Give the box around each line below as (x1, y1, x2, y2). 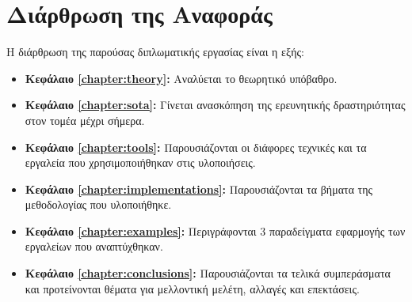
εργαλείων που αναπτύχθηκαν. (25, 238, 163, 255)
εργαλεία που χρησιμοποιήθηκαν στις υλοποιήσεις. (25, 154, 256, 171)
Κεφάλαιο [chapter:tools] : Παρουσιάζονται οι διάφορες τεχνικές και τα (25, 138, 367, 155)
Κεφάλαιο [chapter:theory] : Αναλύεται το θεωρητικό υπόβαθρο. (25, 70, 338, 86)
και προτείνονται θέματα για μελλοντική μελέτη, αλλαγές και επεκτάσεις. (25, 280, 360, 296)
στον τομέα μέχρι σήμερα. (25, 111, 145, 128)
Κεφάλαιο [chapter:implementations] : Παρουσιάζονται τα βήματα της (25, 180, 373, 197)
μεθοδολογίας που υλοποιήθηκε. (25, 196, 172, 213)
